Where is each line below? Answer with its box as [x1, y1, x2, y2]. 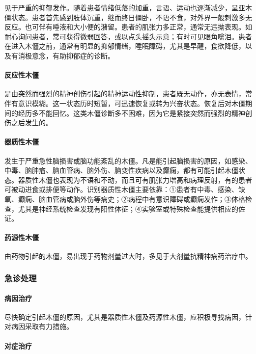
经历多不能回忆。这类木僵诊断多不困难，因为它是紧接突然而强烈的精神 [18, 108, 245, 118]
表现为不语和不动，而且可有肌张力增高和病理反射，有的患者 [59, 174, 252, 185]
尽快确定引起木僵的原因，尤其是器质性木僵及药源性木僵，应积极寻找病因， [4, 311, 245, 322]
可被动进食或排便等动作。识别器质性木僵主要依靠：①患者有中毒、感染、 [4, 184, 238, 194]
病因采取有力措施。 [11, 321, 73, 331]
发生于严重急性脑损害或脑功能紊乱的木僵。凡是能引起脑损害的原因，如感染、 [4, 155, 252, 165]
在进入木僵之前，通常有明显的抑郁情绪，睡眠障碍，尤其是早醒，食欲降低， [4, 41, 245, 51]
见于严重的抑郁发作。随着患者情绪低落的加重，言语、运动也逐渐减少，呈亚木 [4, 2, 252, 12]
